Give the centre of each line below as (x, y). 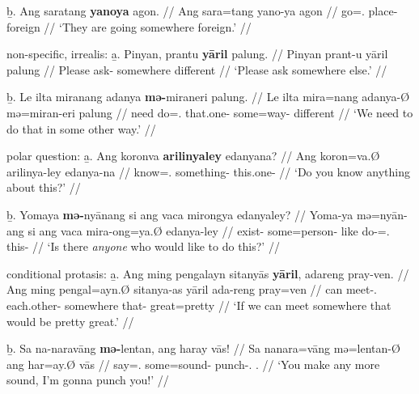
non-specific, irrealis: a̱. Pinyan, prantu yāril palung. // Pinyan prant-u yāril (197, 54)
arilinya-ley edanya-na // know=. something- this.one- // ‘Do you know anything (208, 171)
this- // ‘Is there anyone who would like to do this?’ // (143, 246)
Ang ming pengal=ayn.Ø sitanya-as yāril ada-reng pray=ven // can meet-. (192, 289)
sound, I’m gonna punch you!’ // (88, 380)
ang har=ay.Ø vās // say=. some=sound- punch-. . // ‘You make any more (193, 364)
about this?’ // (44, 187)
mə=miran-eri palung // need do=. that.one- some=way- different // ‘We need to (210, 112)
